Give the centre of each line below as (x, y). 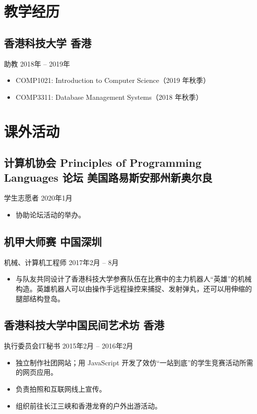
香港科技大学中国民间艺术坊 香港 (84, 325)
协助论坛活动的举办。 (50, 214)
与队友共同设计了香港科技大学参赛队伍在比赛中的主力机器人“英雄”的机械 (134, 279)
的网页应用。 (36, 372)
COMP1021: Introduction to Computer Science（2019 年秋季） (113, 80)
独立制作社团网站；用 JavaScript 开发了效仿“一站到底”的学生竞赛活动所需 (134, 362)
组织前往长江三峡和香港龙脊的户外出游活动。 (89, 405)
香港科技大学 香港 (48, 42)
